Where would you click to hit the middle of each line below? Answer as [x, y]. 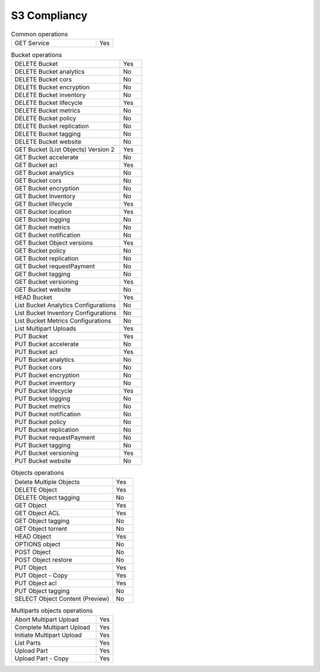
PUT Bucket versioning [47, 453]
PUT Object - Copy [41, 575]
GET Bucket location [43, 212]
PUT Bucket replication [47, 430]
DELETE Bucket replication [52, 126]
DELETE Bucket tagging [48, 134]
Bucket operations [36, 55]
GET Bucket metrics [42, 227]
